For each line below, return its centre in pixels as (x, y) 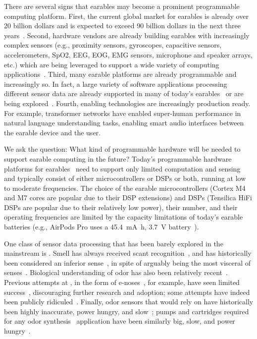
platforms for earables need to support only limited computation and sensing (122, 168)
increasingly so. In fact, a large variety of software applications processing (116, 84)
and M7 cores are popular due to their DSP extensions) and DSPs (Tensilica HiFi (128, 198)
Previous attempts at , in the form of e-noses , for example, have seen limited (122, 282)
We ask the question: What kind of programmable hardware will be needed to (122, 149)
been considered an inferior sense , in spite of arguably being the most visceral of (128, 262)
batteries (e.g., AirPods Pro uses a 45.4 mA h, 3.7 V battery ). (102, 227)
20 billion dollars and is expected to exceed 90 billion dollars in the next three (122, 26)
